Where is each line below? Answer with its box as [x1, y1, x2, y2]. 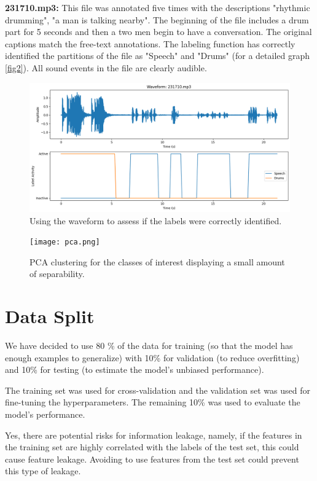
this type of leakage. [5, 464, 81, 477]
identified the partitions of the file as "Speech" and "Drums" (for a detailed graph [5, 49, 310, 62]
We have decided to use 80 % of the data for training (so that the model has [5, 339, 293, 352]
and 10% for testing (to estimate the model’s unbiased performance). [5, 363, 264, 376]
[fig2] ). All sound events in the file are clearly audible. [5, 61, 207, 74]
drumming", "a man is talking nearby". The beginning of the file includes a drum [5, 13, 309, 26]
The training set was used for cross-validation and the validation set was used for [5, 383, 310, 396]
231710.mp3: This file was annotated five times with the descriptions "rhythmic [5, 1, 310, 14]
